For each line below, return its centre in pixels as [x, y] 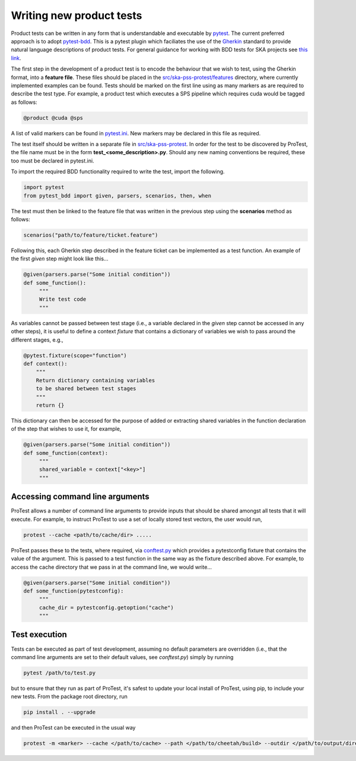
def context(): [45, 364]
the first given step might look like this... [60, 259]
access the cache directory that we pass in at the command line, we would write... [111, 567]
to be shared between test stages [86, 389]
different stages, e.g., [37, 340]
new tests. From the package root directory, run [69, 696]
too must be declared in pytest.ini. [53, 161]
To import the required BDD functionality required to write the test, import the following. [118, 171]
